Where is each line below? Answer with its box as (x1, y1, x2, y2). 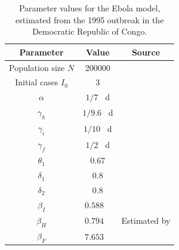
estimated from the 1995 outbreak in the (16, 13, 164, 26)
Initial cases (15, 76, 58, 88)
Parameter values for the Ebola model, (18, 2, 161, 14)
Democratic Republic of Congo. (32, 25, 147, 38)
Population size (9, 61, 65, 73)
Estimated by (121, 214, 171, 227)
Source (131, 45, 161, 58)
